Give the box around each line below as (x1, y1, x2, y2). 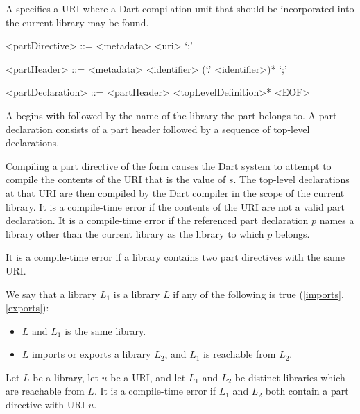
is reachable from (203, 347, 276, 361)
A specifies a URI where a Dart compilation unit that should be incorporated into (6, 1, 354, 15)
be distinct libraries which (234, 370, 345, 384)
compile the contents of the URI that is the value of (6, 172, 226, 187)
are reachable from (6, 383, 85, 398)
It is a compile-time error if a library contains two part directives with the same (6, 250, 345, 264)
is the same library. (65, 323, 146, 338)
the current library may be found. (6, 15, 149, 29)
